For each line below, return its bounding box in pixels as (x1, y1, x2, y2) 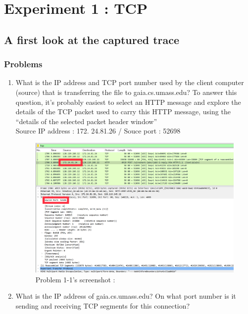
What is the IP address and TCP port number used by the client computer (15, 77, 244, 88)
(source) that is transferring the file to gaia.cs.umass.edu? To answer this (15, 87, 237, 97)
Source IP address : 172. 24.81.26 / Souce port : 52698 (15, 126, 181, 136)
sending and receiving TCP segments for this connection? (15, 300, 190, 311)
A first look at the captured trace (4, 32, 180, 47)
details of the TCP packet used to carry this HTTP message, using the (15, 106, 231, 117)
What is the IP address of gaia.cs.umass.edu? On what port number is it (15, 291, 236, 301)
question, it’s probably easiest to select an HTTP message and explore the (15, 96, 241, 107)
